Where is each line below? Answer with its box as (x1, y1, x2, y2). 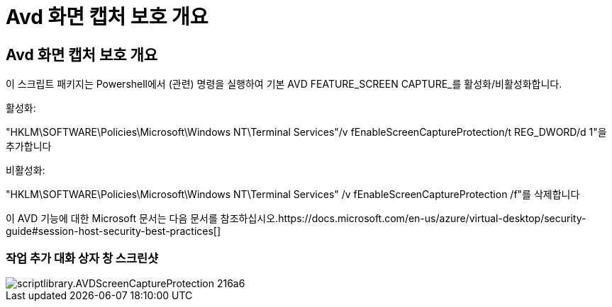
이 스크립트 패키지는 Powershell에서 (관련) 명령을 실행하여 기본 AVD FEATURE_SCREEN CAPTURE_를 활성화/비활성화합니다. (6, 78, 562, 91)
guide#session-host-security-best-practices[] (6, 225, 221, 238)
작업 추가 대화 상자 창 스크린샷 (6, 250, 159, 265)
